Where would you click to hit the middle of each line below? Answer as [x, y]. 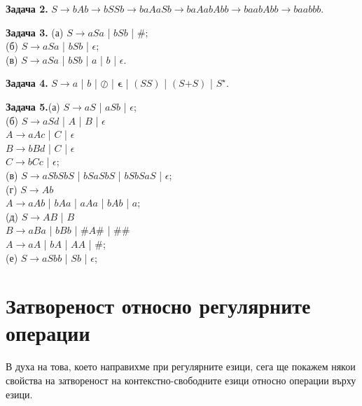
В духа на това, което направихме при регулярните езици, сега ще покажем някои [181, 366]
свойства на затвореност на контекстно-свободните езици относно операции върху [181, 380]
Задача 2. [27, 8]
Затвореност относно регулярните [158, 306]
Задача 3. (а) [35, 32]
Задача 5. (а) [33, 106]
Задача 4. [27, 83]
